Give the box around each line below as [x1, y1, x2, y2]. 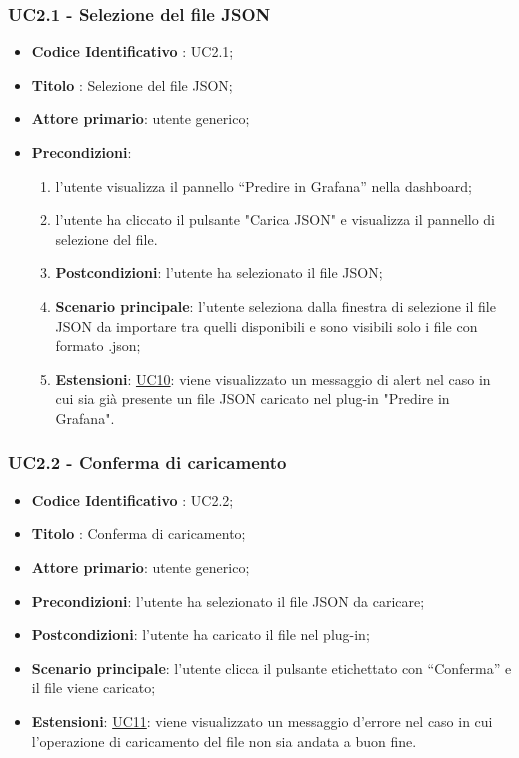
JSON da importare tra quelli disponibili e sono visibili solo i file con [55, 315, 478, 336]
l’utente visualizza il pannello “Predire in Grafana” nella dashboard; [55, 175, 472, 196]
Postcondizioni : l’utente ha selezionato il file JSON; [55, 262, 383, 283]
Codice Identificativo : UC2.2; [31, 489, 234, 510]
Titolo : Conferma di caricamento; [31, 523, 246, 544]
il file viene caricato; [31, 677, 156, 698]
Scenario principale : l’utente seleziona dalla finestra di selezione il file [55, 295, 496, 316]
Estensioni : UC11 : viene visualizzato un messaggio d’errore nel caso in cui [31, 710, 493, 731]
